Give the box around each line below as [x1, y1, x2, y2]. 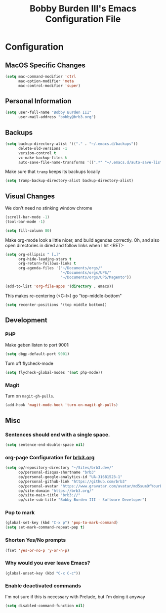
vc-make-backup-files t [18, 155, 68, 160]
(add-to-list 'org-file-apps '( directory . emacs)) [5, 284, 114, 289]
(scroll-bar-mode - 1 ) [5, 215, 50, 220]
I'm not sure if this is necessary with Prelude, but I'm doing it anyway [5, 594, 146, 600]
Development [5, 316, 48, 324]
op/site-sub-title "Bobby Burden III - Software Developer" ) [18, 497, 147, 502]
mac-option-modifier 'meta [18, 79, 74, 84]
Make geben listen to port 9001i [5, 342, 70, 348]
